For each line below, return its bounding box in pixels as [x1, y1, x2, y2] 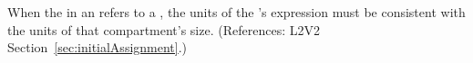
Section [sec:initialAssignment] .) [7, 38, 188, 57]
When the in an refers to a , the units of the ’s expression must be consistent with [7, 3, 466, 21]
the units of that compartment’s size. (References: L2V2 [7, 20, 320, 39]
